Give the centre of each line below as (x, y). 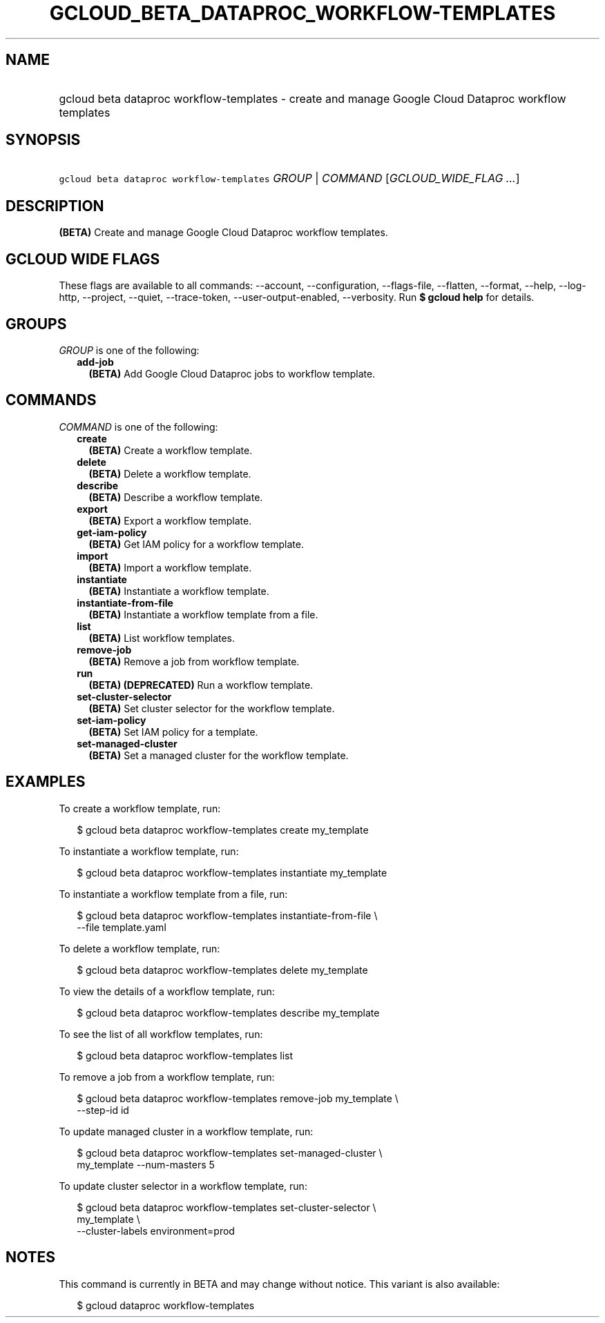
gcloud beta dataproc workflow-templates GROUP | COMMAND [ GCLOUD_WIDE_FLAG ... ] (289, 178)
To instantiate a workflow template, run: (149, 851)
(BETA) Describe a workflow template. (176, 497)
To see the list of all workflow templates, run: (161, 1034)
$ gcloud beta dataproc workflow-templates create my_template (223, 830)
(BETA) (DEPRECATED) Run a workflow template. (201, 685)
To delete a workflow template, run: (140, 948)
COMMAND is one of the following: (138, 427)
